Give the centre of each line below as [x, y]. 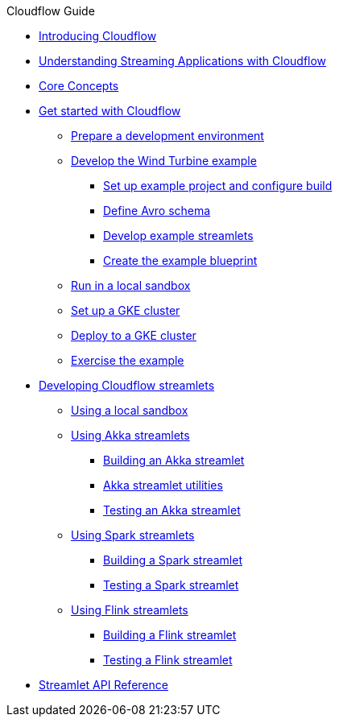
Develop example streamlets [178, 235]
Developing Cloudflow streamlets [127, 385]
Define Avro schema [157, 211]
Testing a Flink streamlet [168, 660]
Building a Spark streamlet [173, 560]
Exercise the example [128, 360]
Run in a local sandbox [131, 285]
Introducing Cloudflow [98, 36]
